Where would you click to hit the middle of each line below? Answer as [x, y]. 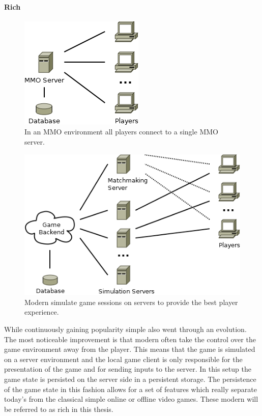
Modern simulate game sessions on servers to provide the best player [131, 302]
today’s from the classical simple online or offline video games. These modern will [131, 399]
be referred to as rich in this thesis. [59, 409]
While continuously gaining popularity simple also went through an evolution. [125, 329]
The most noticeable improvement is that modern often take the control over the [130, 339]
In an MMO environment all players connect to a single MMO [121, 132]
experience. [42, 312]
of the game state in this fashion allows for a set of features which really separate [130, 389]
